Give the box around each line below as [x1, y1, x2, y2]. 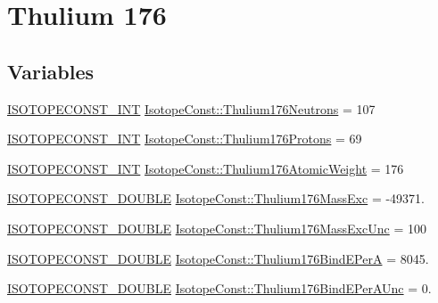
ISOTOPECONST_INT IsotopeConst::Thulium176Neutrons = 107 [7, 99, 376, 118]
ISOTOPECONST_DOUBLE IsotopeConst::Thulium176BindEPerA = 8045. [7, 249, 429, 267]
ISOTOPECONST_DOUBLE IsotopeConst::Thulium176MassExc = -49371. [7, 189, 426, 208]
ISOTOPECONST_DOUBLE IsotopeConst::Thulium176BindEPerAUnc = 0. [7, 279, 432, 298]
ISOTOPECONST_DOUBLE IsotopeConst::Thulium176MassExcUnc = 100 [7, 218, 426, 237]
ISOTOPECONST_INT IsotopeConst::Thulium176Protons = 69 [7, 129, 362, 148]
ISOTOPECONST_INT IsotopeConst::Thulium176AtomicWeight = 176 [7, 159, 404, 177]
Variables [7, 57, 95, 85]
